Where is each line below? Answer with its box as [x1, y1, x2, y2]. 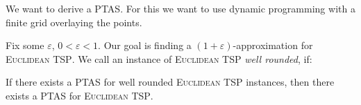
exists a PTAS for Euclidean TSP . [6, 88, 153, 102]
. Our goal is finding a [98, 38, 192, 52]
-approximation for [233, 38, 313, 52]
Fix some [6, 38, 44, 52]
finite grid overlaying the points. [6, 15, 142, 29]
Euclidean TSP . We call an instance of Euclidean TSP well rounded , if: [6, 51, 312, 66]
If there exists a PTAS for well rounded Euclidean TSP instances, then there [6, 75, 335, 89]
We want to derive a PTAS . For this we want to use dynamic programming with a [6, 1, 355, 15]
